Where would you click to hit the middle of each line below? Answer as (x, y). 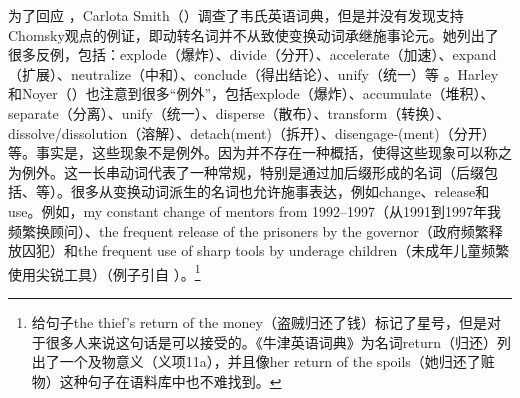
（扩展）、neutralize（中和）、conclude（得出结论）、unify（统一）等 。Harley (253, 73)
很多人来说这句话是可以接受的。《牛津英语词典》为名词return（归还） (271, 341)
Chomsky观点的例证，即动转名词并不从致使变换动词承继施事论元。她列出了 (253, 34)
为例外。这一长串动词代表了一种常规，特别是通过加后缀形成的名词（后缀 (246, 171)
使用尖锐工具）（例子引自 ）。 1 (104, 272)
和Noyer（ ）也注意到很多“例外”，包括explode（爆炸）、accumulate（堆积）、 (251, 93)
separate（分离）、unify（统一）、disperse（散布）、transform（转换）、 (229, 112)
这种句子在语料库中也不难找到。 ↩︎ (170, 380)
